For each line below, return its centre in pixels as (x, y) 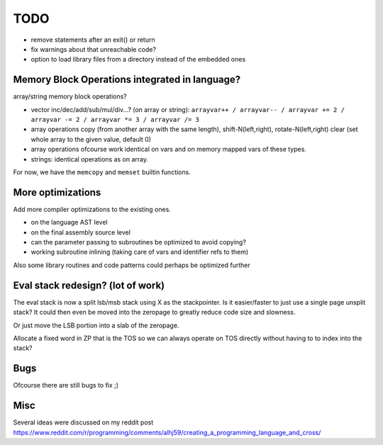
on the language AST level (69, 222)
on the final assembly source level (81, 232)
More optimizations (57, 192)
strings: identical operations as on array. (90, 159)
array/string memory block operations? (70, 96)
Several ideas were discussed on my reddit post (83, 422)
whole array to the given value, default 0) (91, 139)
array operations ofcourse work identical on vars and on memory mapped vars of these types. (168, 150)
